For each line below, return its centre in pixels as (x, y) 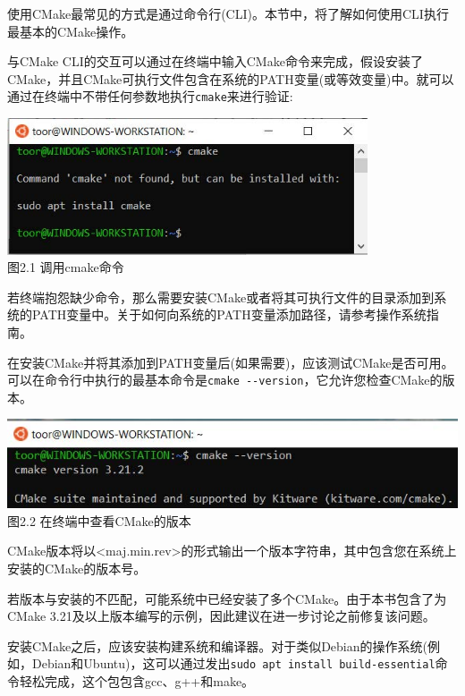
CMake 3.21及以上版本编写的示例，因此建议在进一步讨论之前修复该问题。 (221, 616)
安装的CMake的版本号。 (77, 568)
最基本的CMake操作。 (71, 31)
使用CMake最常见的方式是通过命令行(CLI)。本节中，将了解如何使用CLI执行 (228, 13)
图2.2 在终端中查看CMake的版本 (99, 520)
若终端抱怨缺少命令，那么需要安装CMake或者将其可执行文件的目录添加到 (221, 297)
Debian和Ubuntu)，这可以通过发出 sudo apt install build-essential (233, 663)
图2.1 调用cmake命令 (66, 267)
